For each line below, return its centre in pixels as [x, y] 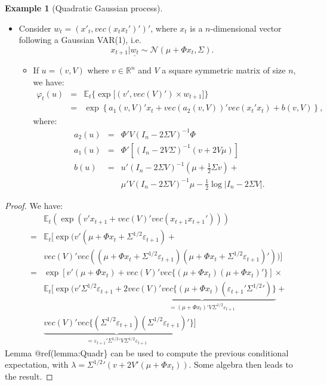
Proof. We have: [34, 205]
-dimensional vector [246, 28]
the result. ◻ [29, 376]
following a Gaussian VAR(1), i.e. [80, 40]
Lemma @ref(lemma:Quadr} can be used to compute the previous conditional [147, 352]
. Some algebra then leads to [241, 364]
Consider [35, 28]
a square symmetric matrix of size [224, 70]
